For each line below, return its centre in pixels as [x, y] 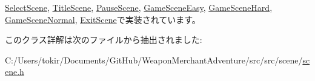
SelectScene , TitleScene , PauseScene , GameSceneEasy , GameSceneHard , [139, 7]
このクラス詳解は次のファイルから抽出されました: [104, 40]
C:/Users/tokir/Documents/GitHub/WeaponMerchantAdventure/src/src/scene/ [154, 60]
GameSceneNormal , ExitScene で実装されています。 [103, 19]
